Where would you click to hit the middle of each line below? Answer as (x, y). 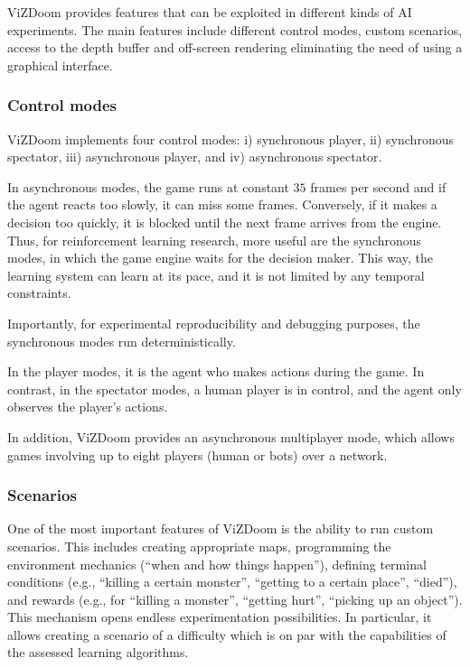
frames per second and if (378, 186)
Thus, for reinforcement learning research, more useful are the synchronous (215, 240)
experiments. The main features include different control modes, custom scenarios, (235, 29)
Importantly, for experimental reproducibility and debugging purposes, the (214, 323)
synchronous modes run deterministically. (122, 341)
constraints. (39, 293)
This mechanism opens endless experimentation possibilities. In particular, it (220, 617)
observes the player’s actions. (88, 407)
